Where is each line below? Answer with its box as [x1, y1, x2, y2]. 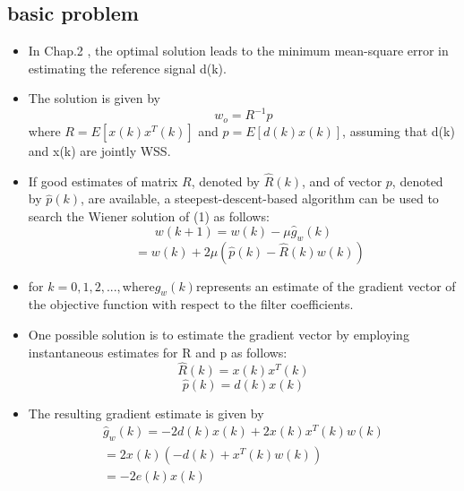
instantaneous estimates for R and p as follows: [28, 342, 288, 361]
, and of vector [302, 171, 382, 190]
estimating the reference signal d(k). [28, 58, 227, 77]
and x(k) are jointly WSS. [28, 141, 171, 159]
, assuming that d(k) [342, 121, 455, 140]
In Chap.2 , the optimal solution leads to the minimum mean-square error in [28, 41, 449, 60]
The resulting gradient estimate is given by [28, 403, 264, 422]
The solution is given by [28, 89, 160, 108]
